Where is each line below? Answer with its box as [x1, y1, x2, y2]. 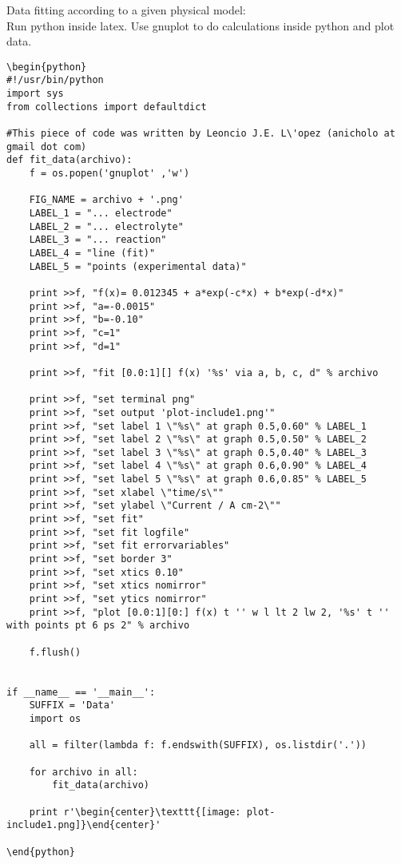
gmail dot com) [6, 141, 87, 153]
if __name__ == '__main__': [6, 686, 156, 698]
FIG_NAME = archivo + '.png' [29, 194, 184, 206]
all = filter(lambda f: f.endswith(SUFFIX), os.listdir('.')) [29, 739, 367, 751]
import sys [6, 88, 64, 100]
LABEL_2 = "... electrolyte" [29, 220, 184, 232]
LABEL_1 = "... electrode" [29, 208, 173, 219]
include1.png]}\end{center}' [6, 819, 161, 831]
